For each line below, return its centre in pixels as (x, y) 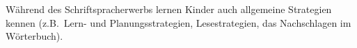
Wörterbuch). (34, 36)
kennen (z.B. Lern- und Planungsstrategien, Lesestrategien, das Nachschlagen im (178, 22)
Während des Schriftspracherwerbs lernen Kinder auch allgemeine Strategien (169, 9)
